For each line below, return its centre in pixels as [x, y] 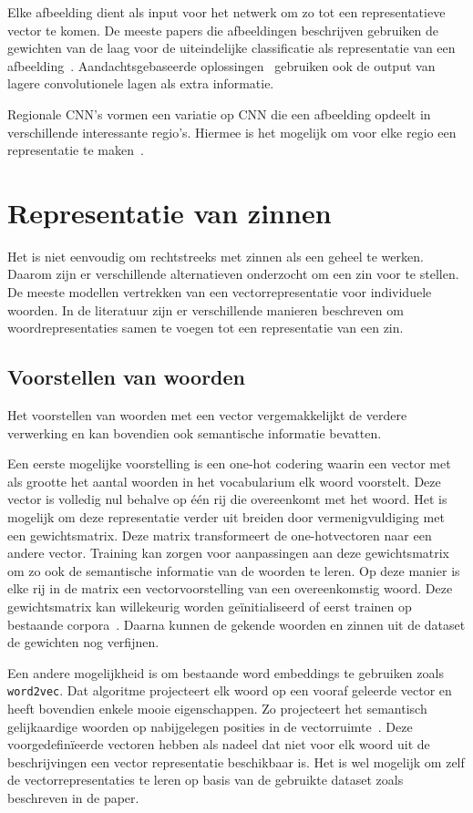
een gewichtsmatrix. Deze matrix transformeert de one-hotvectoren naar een [220, 535]
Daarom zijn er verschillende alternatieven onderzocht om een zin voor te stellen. [233, 274]
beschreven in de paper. [73, 797]
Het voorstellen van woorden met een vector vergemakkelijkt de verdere [207, 415]
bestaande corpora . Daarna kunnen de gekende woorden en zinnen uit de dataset [236, 624]
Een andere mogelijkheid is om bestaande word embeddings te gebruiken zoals [226, 672]
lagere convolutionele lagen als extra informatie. [141, 83]
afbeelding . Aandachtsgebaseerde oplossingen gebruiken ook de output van [221, 65]
